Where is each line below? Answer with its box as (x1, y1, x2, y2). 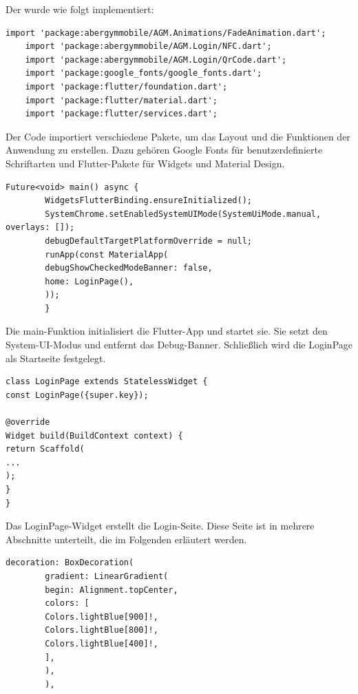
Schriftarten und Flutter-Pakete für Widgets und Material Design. (6, 156, 285, 170)
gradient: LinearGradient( (45, 571, 169, 581)
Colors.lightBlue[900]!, (45, 611, 158, 622)
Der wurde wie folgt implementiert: (6, 2, 154, 16)
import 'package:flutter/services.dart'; (25, 109, 218, 119)
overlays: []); (6, 222, 75, 233)
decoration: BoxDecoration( (6, 558, 134, 568)
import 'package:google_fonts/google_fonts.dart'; (25, 68, 262, 78)
